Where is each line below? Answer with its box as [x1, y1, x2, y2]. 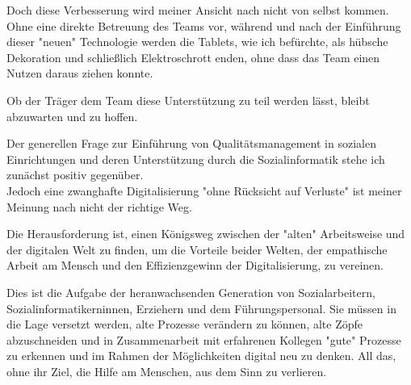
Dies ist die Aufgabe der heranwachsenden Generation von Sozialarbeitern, [6, 283, 375, 300]
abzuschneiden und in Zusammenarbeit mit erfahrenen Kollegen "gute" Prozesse [6, 331, 401, 348]
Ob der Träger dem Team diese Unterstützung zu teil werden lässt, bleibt [6, 91, 370, 108]
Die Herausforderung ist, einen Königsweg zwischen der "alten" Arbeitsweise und [6, 225, 405, 242]
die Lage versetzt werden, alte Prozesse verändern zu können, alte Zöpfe [6, 316, 363, 333]
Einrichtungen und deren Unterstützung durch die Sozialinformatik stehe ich [6, 150, 385, 167]
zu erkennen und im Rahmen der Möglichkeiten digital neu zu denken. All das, [6, 347, 396, 364]
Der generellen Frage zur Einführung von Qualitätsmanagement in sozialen [6, 135, 376, 152]
